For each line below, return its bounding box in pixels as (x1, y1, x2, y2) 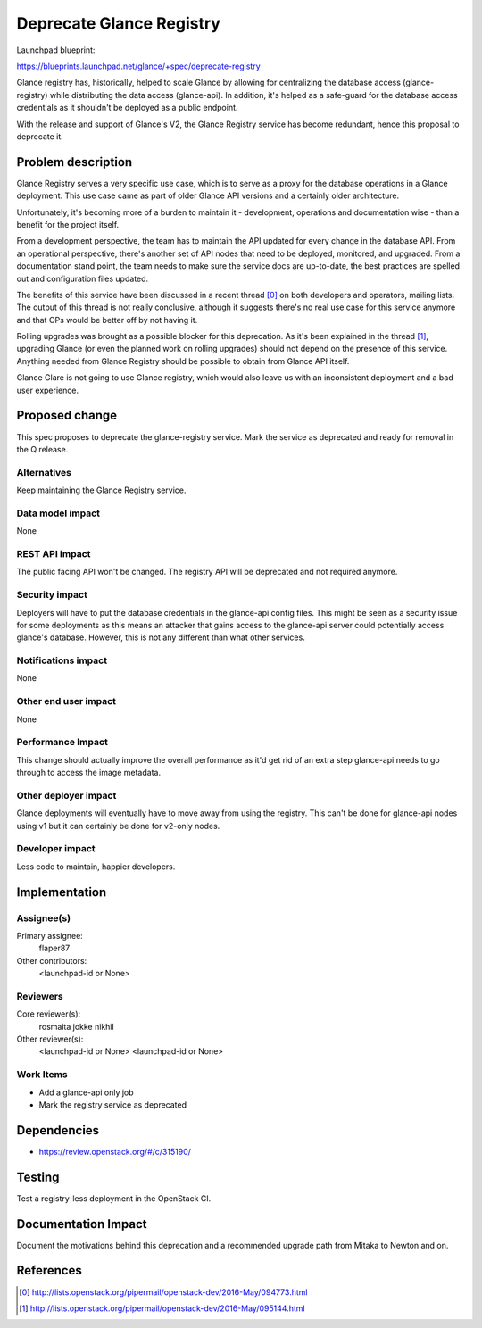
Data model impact (16, 507, 101, 519)
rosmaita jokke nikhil (38, 1021, 115, 1032)
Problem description (16, 154, 133, 170)
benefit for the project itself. (16, 219, 120, 229)
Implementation (16, 884, 107, 900)
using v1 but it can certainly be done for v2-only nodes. (16, 820, 220, 831)
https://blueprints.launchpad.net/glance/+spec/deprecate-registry (16, 61, 261, 71)
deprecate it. (16, 130, 64, 142)
